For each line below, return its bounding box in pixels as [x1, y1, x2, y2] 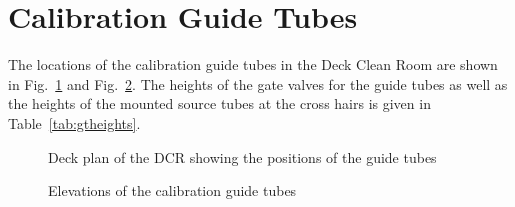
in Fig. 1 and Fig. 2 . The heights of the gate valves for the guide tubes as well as [8, 73, 508, 94]
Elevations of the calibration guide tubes [48, 180, 297, 201]
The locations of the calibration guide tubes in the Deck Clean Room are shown [8, 54, 498, 75]
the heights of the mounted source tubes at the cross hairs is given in [8, 93, 431, 114]
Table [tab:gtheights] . [8, 112, 141, 133]
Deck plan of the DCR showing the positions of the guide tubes [48, 146, 437, 167]
